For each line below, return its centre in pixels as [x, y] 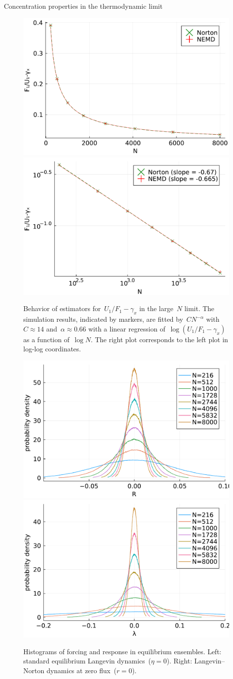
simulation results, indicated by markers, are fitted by [103, 319]
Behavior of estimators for [62, 308]
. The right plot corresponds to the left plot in [159, 339]
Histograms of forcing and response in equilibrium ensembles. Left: [122, 651]
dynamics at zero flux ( [81, 670]
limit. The [199, 308]
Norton [34, 670]
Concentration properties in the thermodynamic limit [83, 6]
